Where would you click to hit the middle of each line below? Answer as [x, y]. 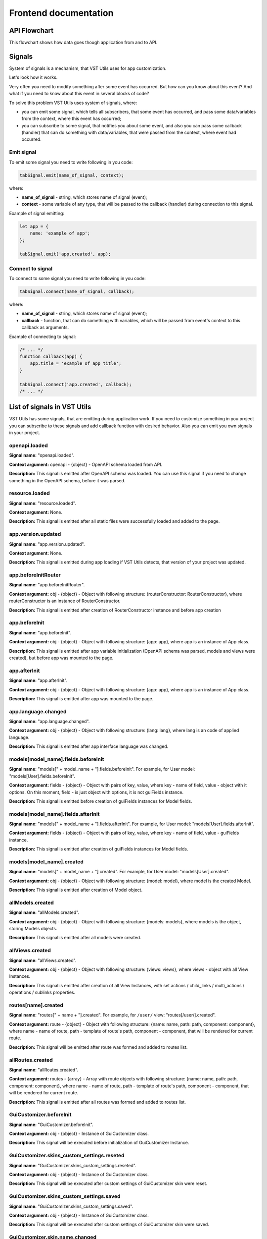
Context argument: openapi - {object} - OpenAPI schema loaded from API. [86, 464]
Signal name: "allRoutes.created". [44, 1070]
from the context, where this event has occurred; [71, 118]
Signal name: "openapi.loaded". [42, 455]
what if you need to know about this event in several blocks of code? [79, 94]
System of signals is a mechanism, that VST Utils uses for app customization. [88, 68]
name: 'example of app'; [60, 233]
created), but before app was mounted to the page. [61, 658]
